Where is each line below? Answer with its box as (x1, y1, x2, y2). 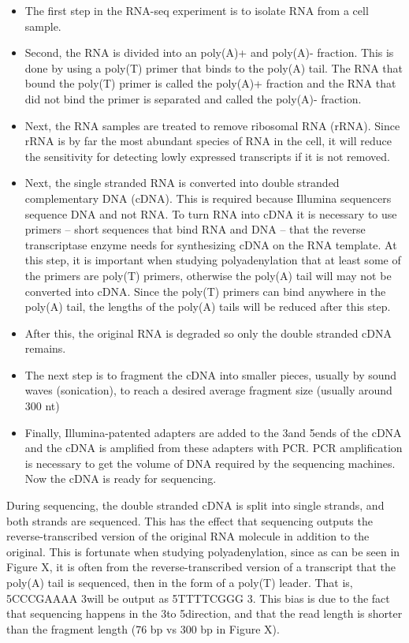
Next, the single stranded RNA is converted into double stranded (24, 174, 340, 191)
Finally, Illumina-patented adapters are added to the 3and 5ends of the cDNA (24, 424, 402, 440)
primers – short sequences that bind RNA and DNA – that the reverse (24, 221, 366, 237)
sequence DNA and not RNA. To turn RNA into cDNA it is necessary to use (24, 205, 397, 222)
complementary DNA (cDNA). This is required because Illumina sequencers (24, 189, 392, 206)
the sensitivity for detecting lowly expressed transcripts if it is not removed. (24, 148, 390, 164)
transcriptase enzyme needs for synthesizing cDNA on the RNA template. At (24, 236, 397, 252)
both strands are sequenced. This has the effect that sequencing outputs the (6, 512, 373, 529)
